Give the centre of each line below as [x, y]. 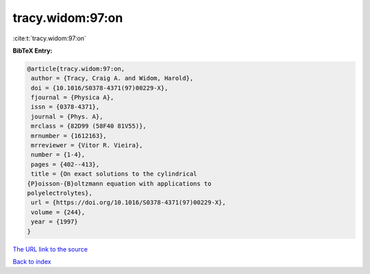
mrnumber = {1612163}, [69, 136]
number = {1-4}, [58, 155]
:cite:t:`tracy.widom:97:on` [50, 38]
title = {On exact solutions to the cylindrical [114, 174]
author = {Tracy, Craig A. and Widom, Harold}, [112, 78]
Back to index [32, 261]
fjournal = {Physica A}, [73, 98]
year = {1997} [54, 222]
